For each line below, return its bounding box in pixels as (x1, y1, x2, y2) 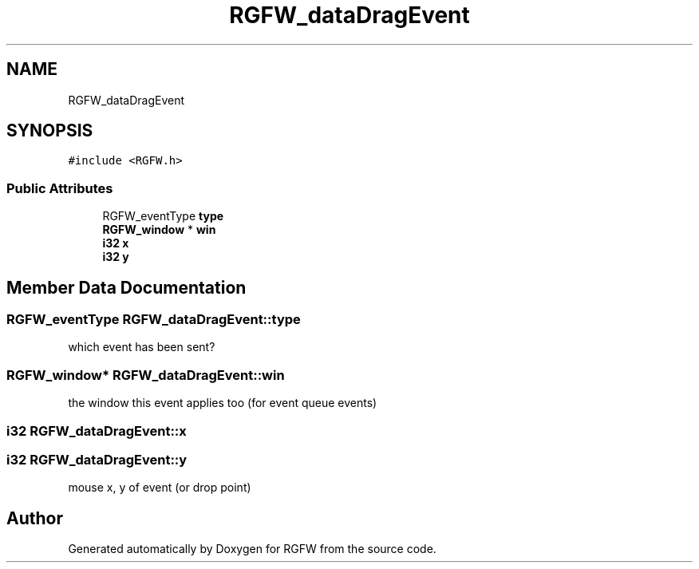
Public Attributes (6, 180, 113, 196)
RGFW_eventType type (102, 209, 224, 223)
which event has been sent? (68, 340, 215, 354)
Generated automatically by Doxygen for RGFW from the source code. (68, 542, 436, 556)
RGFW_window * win (102, 223, 216, 237)
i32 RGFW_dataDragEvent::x (6, 422, 187, 439)
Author (6, 508, 63, 528)
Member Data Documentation (6, 277, 247, 298)
